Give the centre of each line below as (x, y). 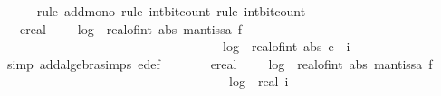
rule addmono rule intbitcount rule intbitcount (171, 11)
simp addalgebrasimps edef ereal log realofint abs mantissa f (220, 63)
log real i (259, 81)
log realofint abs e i (286, 46)
